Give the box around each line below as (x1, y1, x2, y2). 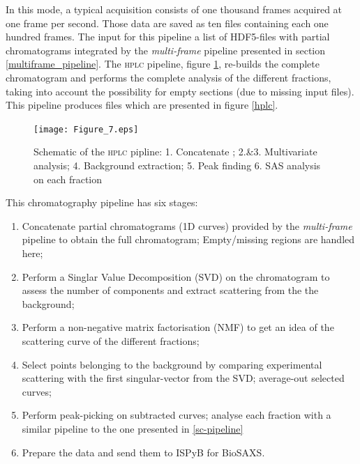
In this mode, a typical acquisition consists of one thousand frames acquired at (6, 2, 343, 16)
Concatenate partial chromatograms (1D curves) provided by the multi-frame (22, 218, 352, 233)
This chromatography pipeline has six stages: (6, 195, 198, 210)
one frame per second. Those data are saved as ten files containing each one (6, 15, 329, 30)
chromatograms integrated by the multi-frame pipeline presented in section (6, 42, 326, 57)
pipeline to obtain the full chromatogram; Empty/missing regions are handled (22, 232, 355, 247)
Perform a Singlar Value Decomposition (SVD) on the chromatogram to (22, 269, 330, 284)
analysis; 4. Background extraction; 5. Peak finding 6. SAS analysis (33, 158, 321, 172)
